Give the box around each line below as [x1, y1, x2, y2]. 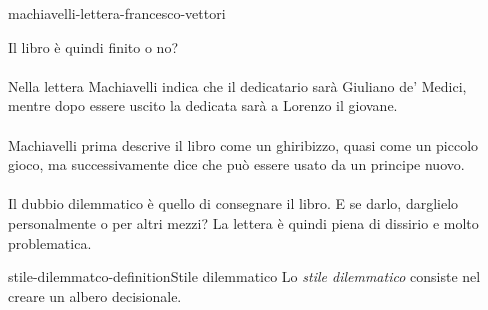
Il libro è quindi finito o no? [8, 36, 179, 57]
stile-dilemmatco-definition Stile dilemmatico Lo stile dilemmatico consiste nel [8, 266, 481, 287]
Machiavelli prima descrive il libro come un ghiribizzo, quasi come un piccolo [8, 134, 479, 155]
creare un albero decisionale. [8, 285, 182, 306]
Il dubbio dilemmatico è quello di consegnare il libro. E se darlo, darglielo [8, 193, 459, 214]
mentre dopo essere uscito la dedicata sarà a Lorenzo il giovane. [8, 95, 398, 116]
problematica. [8, 232, 92, 253]
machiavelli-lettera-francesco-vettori [8, 3, 226, 23]
